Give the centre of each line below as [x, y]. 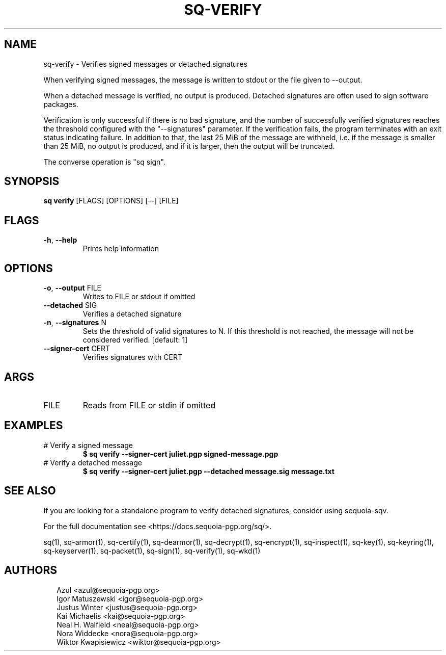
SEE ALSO [30, 491]
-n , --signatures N [75, 323]
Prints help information [121, 249]
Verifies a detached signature [132, 314]
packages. [61, 104]
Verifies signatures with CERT [132, 357]
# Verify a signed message [88, 445]
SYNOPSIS [32, 181]
